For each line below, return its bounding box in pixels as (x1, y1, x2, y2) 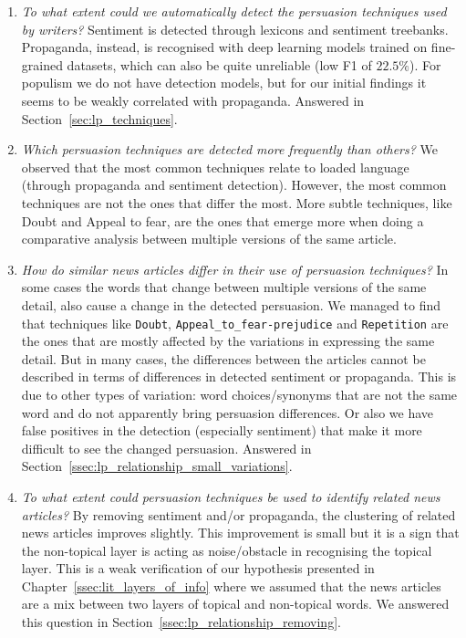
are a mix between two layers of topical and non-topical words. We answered (21, 594, 450, 613)
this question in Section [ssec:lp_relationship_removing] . (21, 612, 341, 632)
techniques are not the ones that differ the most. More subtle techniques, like (21, 193, 452, 212)
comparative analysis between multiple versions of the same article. (21, 229, 397, 248)
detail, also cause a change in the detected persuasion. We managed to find (21, 295, 441, 314)
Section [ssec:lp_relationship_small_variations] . (21, 456, 293, 476)
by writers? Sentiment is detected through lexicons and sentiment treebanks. (21, 19, 449, 38)
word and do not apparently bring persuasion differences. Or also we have (21, 403, 434, 422)
